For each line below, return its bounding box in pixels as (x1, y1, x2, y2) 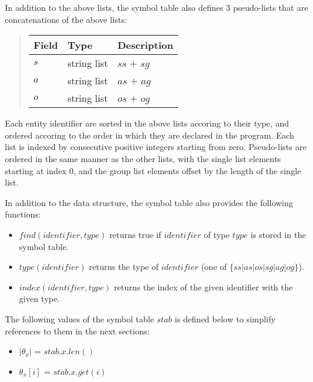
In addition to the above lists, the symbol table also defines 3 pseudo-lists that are (5, 1, 308, 13)
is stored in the (250, 228, 306, 240)
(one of (201, 260, 227, 273)
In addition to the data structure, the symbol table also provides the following (5, 196, 293, 208)
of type (203, 228, 230, 240)
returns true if (109, 228, 161, 240)
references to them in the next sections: (5, 324, 150, 337)
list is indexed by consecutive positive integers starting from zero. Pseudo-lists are (5, 140, 307, 153)
